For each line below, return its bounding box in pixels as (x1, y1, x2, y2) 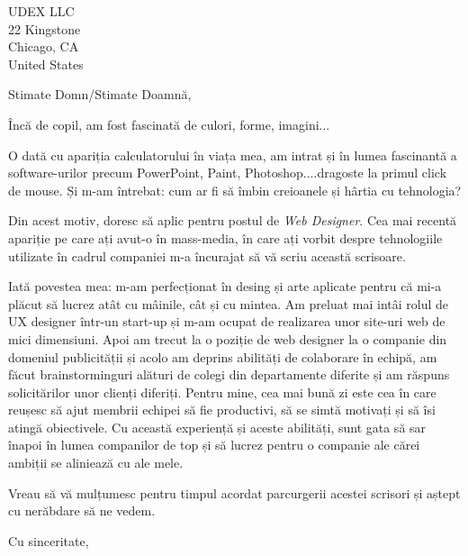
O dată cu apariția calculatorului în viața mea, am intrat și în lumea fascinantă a (8, 145, 457, 164)
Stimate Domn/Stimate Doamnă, (8, 85, 192, 104)
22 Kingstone (8, 19, 81, 38)
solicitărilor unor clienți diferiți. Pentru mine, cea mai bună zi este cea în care (8, 382, 436, 401)
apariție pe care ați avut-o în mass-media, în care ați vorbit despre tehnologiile (8, 228, 443, 247)
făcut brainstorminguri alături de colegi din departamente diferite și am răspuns (8, 365, 450, 384)
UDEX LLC (8, 2, 75, 20)
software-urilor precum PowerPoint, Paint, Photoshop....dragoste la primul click (8, 163, 447, 182)
